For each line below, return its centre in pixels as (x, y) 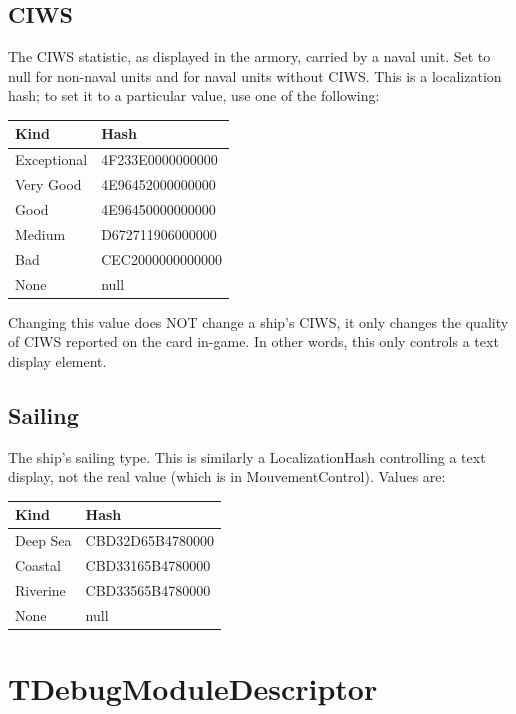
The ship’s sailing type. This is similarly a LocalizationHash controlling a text (247, 456)
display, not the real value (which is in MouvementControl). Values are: (227, 476)
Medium (40, 233)
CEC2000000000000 (161, 258)
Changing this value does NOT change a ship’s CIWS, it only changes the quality (258, 321)
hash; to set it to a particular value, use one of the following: (194, 95)
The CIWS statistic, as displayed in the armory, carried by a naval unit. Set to (249, 56)
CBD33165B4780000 (148, 565)
